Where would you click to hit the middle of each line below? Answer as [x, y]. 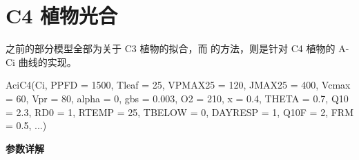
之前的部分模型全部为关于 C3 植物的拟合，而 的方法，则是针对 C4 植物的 [171, 48]
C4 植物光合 [62, 15]
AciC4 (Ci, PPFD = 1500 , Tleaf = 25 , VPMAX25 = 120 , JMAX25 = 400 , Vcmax [178, 85]
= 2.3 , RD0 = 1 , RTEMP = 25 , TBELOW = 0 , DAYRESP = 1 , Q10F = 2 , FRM [179, 112]
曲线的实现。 [47, 61]
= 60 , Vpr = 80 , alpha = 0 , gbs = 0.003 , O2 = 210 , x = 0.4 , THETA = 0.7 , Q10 [177, 98]
